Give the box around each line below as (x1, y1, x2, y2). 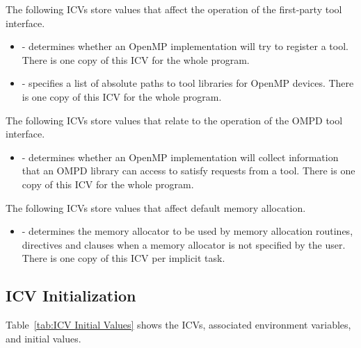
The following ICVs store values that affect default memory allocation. (6, 200, 306, 215)
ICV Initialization (6, 285, 136, 306)
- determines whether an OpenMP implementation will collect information (22, 149, 339, 164)
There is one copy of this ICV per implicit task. (22, 251, 225, 265)
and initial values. (6, 331, 81, 345)
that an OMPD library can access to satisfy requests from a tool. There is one (22, 163, 355, 178)
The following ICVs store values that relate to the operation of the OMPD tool (6, 113, 343, 127)
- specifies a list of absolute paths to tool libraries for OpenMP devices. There (22, 76, 354, 90)
